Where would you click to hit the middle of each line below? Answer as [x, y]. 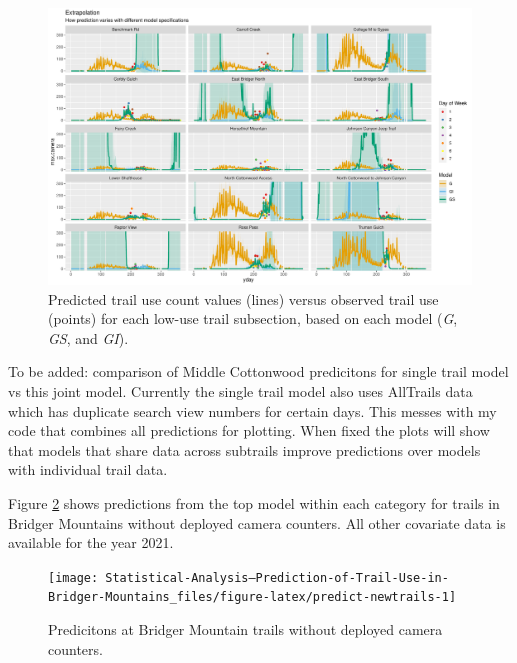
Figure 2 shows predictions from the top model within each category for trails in [254, 502]
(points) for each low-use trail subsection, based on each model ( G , [253, 318]
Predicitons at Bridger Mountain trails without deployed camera [245, 629]
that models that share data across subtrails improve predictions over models [244, 449]
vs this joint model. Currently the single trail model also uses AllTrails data [240, 390]
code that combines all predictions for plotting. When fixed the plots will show [249, 430]
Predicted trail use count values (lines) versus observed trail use [243, 298]
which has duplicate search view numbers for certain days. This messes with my [252, 410]
